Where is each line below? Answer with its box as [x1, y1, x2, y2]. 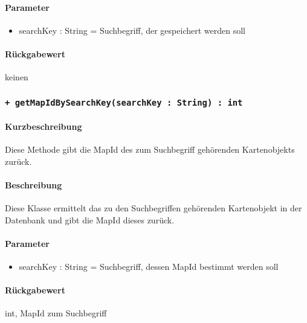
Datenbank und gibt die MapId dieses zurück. [5, 213, 175, 226]
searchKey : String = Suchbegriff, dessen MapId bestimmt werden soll [19, 260, 279, 272]
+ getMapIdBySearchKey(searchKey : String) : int [5, 97, 243, 107]
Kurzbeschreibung [5, 120, 82, 132]
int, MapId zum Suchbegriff [5, 307, 107, 319]
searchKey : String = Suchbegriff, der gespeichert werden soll [19, 24, 245, 36]
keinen [5, 71, 28, 83]
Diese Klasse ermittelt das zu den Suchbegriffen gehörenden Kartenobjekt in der [5, 201, 302, 214]
